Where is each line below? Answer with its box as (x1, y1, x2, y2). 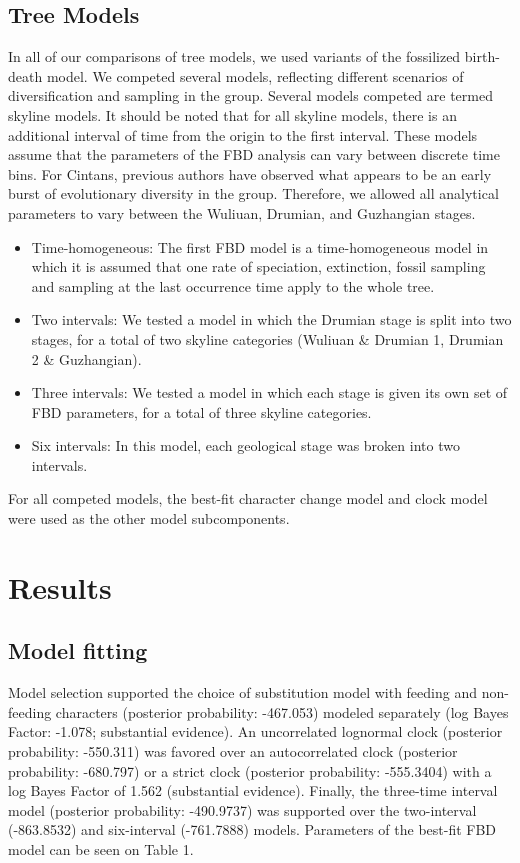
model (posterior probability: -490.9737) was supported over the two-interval (8, 799, 477, 820)
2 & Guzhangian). (31, 348, 142, 369)
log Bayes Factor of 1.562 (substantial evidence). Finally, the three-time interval (8, 780, 498, 801)
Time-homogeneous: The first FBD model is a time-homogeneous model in (31, 236, 489, 257)
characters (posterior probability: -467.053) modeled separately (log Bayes (55, 701, 509, 722)
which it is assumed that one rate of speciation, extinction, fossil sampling (31, 256, 486, 277)
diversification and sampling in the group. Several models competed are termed (8, 85, 493, 106)
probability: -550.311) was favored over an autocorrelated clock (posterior (8, 741, 458, 762)
